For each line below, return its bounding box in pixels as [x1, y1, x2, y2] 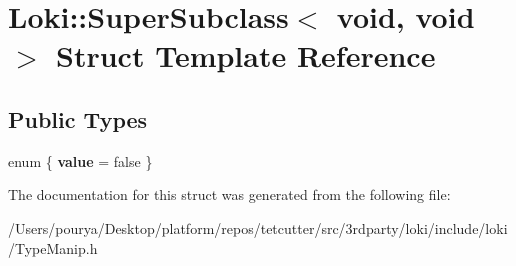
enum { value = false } [8, 150, 153, 171]
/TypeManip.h [8, 237, 98, 258]
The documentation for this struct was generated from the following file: [8, 184, 451, 205]
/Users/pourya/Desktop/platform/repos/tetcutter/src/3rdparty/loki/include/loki [8, 217, 508, 238]
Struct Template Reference [56, 35, 436, 76]
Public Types [8, 103, 148, 134]
